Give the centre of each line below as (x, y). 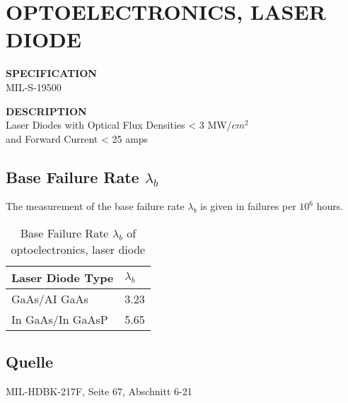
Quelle (30, 362)
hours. (330, 206)
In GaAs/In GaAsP (60, 320)
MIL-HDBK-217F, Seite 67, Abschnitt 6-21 (99, 391)
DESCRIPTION (46, 111)
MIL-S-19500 (34, 87)
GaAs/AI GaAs (50, 299)
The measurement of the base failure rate (95, 206)
